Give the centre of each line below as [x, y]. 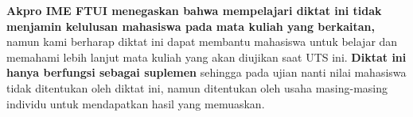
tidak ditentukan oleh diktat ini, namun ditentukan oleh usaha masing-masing [197, 87]
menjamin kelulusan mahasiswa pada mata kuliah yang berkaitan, [191, 26]
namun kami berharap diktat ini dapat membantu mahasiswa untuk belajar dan [202, 42]
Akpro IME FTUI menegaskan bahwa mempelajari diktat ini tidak [194, 10]
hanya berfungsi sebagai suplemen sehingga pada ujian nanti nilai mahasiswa [206, 72]
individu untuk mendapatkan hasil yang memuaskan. [136, 103]
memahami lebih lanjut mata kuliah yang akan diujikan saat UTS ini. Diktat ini [206, 57]
